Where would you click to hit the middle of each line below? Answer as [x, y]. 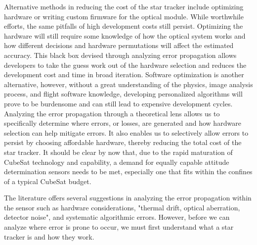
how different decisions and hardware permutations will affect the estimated [119, 45]
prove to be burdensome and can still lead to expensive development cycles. [118, 103]
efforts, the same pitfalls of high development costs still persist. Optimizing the [124, 26]
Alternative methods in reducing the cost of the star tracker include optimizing [124, 6]
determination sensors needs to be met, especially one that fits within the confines [128, 171]
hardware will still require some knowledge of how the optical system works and [125, 35]
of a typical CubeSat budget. [48, 181]
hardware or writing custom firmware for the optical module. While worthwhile [124, 16]
